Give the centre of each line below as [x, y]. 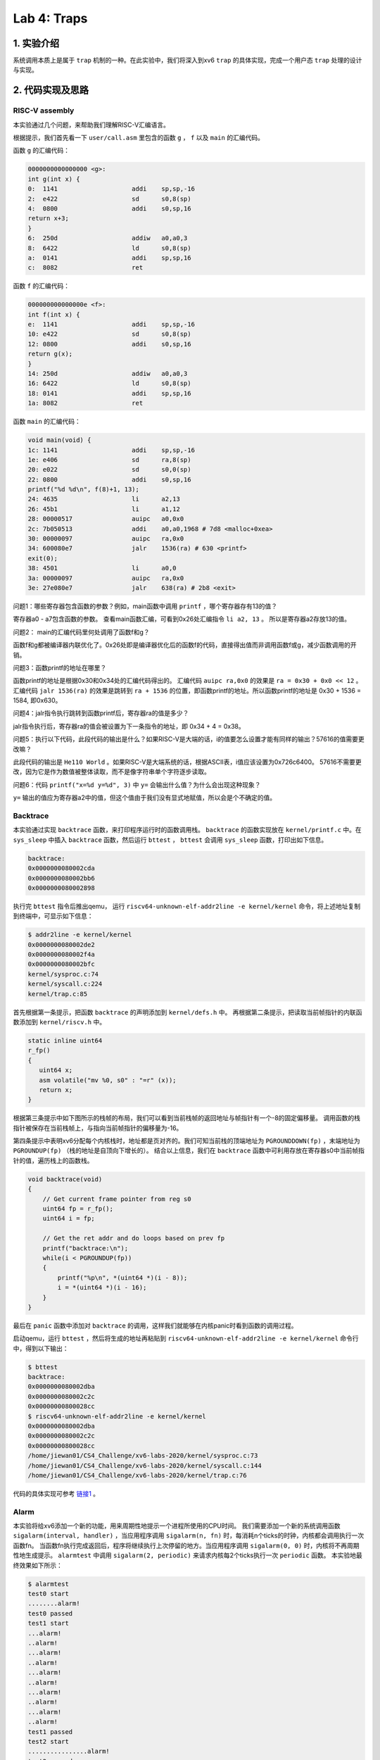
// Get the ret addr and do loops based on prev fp [134, 1238]
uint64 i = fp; [69, 1219]
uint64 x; [56, 1070]
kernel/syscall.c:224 [65, 984]
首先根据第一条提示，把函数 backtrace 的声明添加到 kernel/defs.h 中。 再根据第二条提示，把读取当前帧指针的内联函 [188, 1012]
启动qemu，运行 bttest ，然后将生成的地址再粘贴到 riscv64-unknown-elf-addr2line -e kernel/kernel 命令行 [186, 1338]
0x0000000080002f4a [61, 955]
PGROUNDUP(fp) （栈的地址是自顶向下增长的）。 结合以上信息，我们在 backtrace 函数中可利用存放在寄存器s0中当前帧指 [189, 1150]
